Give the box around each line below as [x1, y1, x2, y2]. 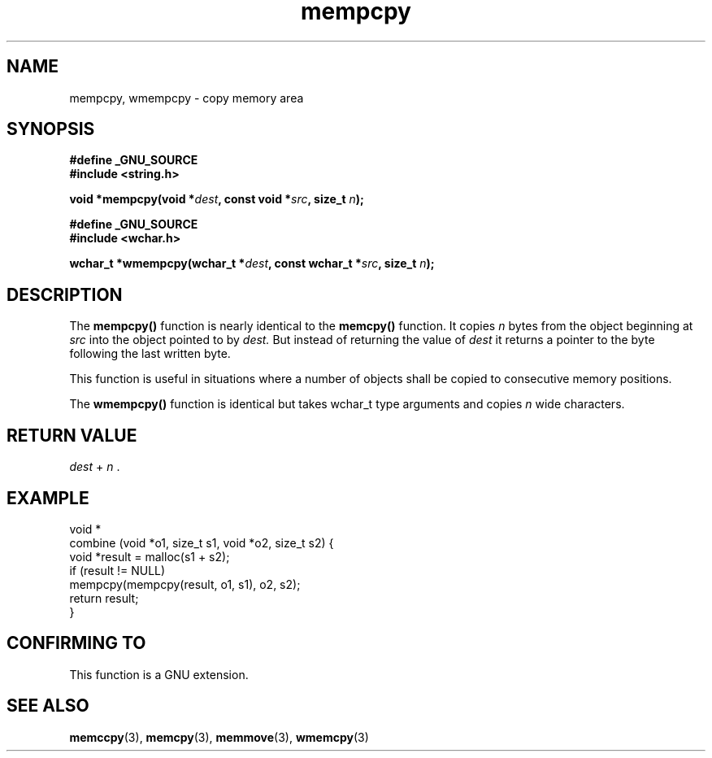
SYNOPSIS [7, 119, 95, 140]
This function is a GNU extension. [69, 667, 249, 682]
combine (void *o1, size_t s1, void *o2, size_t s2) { [69, 535, 334, 550]
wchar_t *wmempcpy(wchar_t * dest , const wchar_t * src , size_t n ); [69, 256, 435, 271]
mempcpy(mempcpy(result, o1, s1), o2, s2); [69, 577, 301, 591]
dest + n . [69, 460, 120, 474]
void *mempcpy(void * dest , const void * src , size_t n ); [69, 192, 364, 207]
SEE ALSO [7, 695, 89, 717]
